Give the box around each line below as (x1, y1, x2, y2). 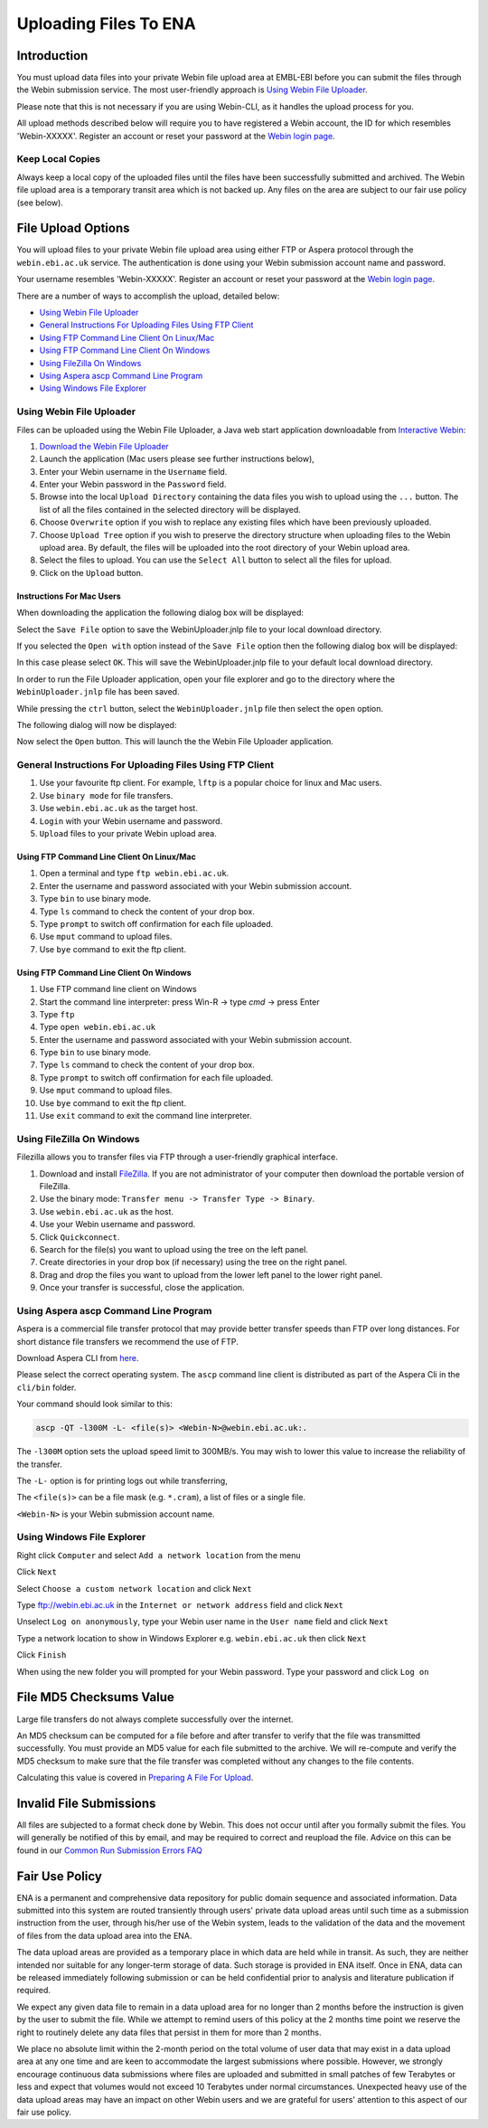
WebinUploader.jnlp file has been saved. (16, 686, 180, 697)
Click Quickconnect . (39, 1231, 120, 1243)
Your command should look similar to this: (16, 1398, 174, 1410)
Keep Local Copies (16, 153, 101, 166)
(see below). (16, 197, 63, 208)
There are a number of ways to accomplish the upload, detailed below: (16, 290, 280, 301)
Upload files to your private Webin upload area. (39, 828, 217, 839)
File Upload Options (16, 221, 130, 236)
